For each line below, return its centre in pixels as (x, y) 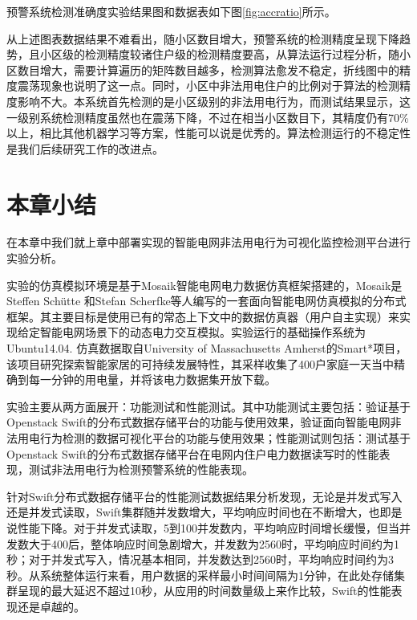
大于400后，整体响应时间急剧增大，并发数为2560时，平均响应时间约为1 (214, 543)
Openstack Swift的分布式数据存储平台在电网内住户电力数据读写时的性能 (193, 453)
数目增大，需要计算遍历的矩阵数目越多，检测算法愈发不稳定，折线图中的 (208, 69)
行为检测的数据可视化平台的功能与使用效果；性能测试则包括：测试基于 (225, 438)
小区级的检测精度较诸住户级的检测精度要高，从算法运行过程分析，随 (219, 54)
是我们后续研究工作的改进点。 (85, 148)
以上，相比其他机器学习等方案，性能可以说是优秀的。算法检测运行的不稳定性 (208, 133)
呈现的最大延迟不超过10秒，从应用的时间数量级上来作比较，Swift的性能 (204, 591)
